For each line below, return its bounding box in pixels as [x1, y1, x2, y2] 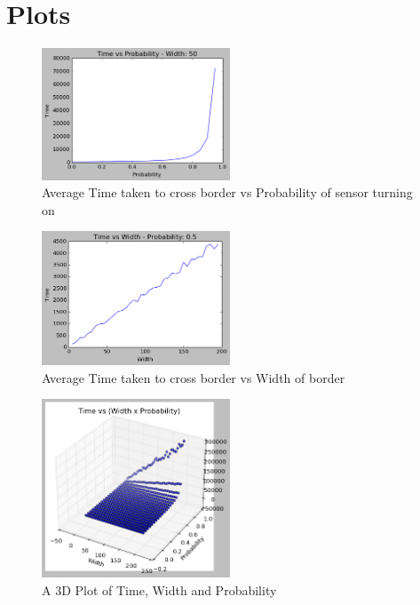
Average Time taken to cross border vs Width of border [42, 368, 345, 386]
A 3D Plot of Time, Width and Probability [42, 580, 277, 599]
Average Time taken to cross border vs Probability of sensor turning [42, 183, 413, 202]
